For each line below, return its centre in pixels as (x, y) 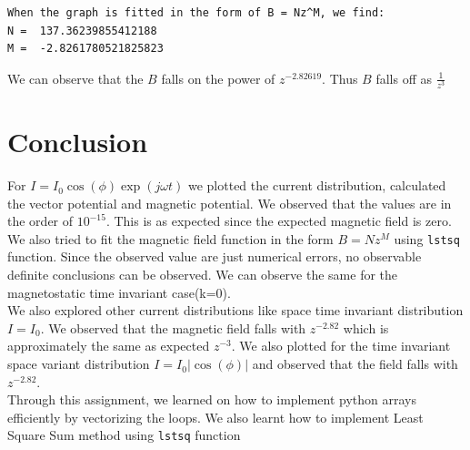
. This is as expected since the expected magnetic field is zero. (279, 221)
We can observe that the (75, 78)
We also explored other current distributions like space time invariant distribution (235, 310)
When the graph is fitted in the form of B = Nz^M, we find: (196, 13)
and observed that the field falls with (355, 364)
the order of (40, 221)
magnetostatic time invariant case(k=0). (119, 292)
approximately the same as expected (109, 346)
